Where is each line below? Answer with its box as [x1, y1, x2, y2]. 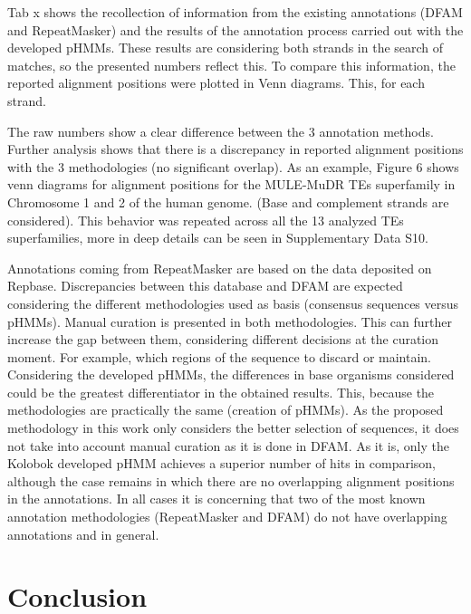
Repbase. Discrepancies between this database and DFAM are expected [7, 276, 403, 295]
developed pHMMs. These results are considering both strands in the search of [7, 38, 444, 57]
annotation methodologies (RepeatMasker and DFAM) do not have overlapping [7, 507, 447, 526]
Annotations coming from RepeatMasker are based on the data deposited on [7, 258, 432, 277]
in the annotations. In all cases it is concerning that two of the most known [7, 489, 426, 508]
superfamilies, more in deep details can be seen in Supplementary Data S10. [7, 228, 428, 247]
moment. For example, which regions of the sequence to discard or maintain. [7, 347, 432, 366]
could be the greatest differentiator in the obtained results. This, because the [7, 382, 435, 401]
